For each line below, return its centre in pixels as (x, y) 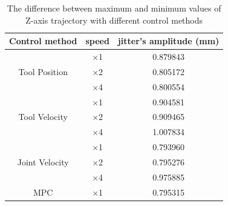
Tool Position (43, 71)
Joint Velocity (43, 161)
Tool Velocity (43, 117)
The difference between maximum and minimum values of (114, 8)
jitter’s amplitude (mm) (168, 41)
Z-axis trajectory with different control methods (114, 20)
